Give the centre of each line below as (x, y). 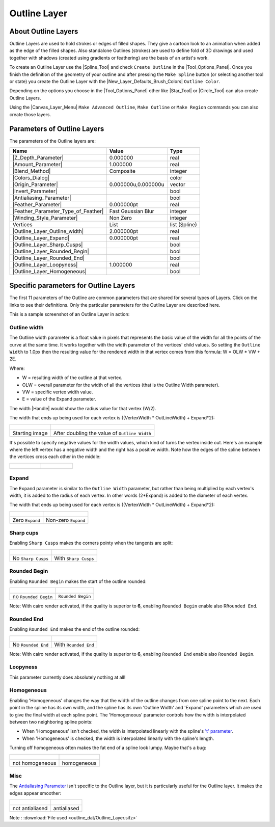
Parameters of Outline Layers (57, 129)
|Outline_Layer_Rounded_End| (49, 258)
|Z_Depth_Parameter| (38, 157)
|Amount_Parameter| (37, 164)
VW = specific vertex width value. (58, 392)
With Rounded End (74, 645)
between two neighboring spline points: (51, 722)
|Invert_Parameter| (35, 191)
